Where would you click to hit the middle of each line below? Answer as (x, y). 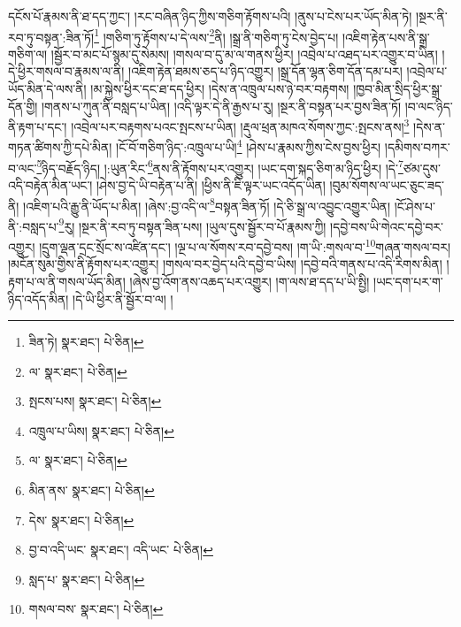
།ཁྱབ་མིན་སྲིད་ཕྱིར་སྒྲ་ (398, 89)
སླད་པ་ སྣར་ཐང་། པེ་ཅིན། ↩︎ (87, 579)
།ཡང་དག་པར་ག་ (408, 281)
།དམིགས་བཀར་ (417, 147)
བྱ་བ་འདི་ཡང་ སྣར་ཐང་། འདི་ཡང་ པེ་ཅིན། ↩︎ (121, 550)
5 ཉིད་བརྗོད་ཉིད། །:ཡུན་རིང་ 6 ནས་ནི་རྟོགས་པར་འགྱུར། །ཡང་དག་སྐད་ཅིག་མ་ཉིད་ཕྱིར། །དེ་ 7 (220, 166)
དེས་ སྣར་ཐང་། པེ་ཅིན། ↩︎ (81, 520)
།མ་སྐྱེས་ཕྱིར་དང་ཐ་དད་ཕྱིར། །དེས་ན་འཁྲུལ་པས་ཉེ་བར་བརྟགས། (220, 89)
